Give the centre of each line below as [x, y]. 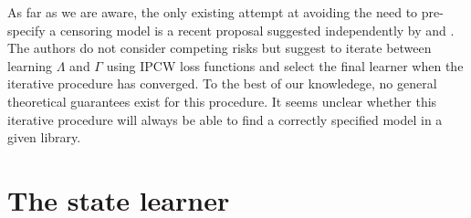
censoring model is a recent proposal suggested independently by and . [257, 30]
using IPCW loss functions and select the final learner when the [285, 65]
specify [26, 30]
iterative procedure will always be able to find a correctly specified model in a [225, 119]
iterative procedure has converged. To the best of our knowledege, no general [222, 83]
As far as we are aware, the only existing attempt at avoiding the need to [213, 12]
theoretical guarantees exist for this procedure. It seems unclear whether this [222, 101]
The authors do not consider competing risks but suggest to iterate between [220, 48]
